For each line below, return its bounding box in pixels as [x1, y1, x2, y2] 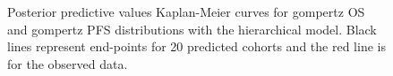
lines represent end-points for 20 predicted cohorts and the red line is [7, 37, 386, 56]
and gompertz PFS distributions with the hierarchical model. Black [7, 19, 377, 38]
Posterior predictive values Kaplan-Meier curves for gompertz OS [7, 3, 365, 20]
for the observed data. [7, 54, 128, 72]
